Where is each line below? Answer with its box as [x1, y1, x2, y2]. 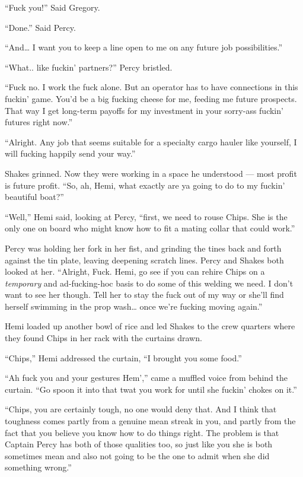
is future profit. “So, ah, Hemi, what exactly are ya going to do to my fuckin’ [5, 179, 285, 191]
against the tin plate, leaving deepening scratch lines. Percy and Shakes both [5, 253, 284, 266]
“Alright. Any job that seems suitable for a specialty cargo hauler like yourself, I [5, 135, 297, 148]
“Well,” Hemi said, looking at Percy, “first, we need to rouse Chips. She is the [5, 210, 288, 222]
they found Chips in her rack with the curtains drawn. [5, 332, 202, 344]
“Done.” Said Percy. [5, 21, 76, 33]
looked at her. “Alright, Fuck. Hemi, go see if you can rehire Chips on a [5, 265, 265, 278]
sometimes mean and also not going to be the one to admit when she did [5, 449, 270, 462]
